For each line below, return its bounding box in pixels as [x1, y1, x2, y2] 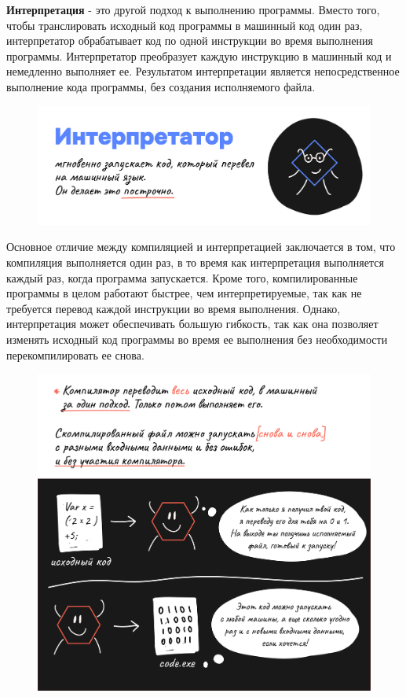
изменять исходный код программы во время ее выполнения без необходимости [6, 330, 388, 347]
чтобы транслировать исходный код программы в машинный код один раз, [6, 17, 363, 33]
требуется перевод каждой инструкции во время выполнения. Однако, [6, 300, 341, 316]
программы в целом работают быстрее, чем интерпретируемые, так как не [6, 285, 362, 301]
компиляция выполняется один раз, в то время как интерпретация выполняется [6, 254, 384, 271]
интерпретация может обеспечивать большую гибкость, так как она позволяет [6, 315, 379, 332]
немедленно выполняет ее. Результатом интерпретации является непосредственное [6, 63, 400, 79]
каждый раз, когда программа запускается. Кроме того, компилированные [6, 269, 358, 286]
